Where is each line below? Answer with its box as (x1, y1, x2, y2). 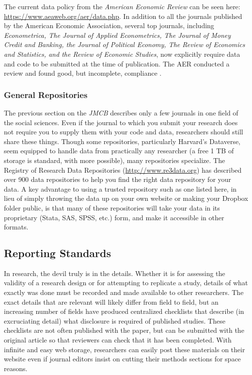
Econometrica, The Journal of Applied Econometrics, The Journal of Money (4, 30, 231, 40)
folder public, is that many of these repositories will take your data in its (4, 202, 220, 212)
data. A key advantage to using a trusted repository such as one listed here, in (4, 183, 237, 194)
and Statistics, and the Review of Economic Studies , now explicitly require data (4, 49, 240, 59)
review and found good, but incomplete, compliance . (4, 68, 162, 78)
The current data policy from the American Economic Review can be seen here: (4, 1, 240, 11)
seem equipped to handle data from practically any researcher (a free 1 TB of (4, 146, 234, 156)
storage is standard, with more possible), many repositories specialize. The (4, 155, 225, 165)
